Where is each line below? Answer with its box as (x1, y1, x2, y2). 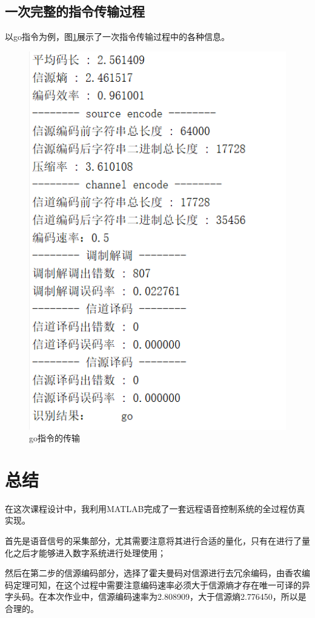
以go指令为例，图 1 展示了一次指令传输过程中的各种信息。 (5, 30, 230, 43)
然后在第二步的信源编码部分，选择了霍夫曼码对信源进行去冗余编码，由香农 (5, 567, 302, 579)
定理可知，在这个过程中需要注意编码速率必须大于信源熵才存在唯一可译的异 (13, 578, 310, 591)
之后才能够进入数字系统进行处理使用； (13, 546, 166, 559)
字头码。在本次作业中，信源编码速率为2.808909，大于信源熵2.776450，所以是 (5, 590, 307, 603)
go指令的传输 (29, 432, 80, 444)
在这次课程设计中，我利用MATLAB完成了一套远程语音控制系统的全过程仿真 (5, 502, 305, 514)
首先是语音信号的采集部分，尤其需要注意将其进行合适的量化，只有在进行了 (5, 534, 302, 547)
